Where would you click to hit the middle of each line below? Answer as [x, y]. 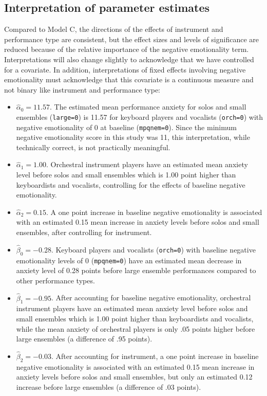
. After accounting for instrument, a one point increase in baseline [155, 356]
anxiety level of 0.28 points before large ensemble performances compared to [136, 270]
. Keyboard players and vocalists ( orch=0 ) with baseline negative [153, 249]
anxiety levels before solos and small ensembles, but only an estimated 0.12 [134, 377]
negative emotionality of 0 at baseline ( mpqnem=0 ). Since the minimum [126, 127]
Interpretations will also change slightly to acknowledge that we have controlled [129, 59]
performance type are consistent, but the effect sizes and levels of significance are [131, 39]
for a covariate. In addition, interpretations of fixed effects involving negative [125, 69]
